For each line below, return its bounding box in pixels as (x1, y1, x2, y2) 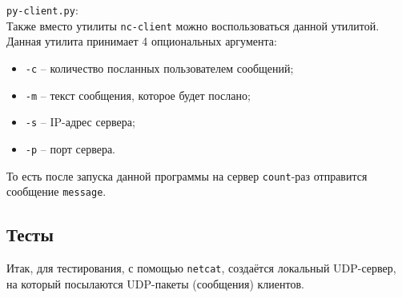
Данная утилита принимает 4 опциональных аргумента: (6, 33, 277, 50)
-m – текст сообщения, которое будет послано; (25, 86, 251, 103)
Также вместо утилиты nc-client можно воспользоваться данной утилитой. (6, 17, 380, 34)
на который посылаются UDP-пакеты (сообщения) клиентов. (6, 275, 304, 292)
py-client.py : (6, 2, 78, 18)
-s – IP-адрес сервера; (25, 113, 135, 130)
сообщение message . (6, 183, 107, 200)
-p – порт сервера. (25, 140, 115, 157)
